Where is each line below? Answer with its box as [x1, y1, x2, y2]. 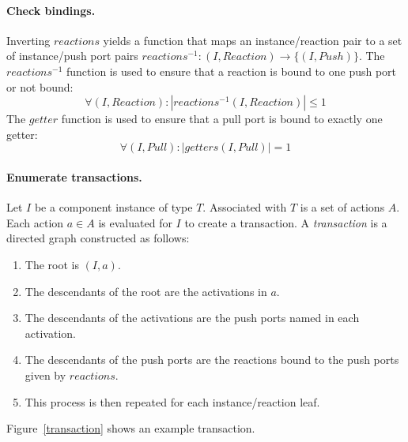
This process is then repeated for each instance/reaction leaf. [25, 393, 320, 410]
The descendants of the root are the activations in [25, 283, 267, 299]
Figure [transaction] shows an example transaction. [6, 420, 255, 436]
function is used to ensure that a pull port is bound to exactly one [61, 110, 383, 127]
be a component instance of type [34, 199, 193, 215]
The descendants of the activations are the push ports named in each [25, 309, 360, 326]
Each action [6, 214, 64, 230]
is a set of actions [300, 199, 385, 215]
